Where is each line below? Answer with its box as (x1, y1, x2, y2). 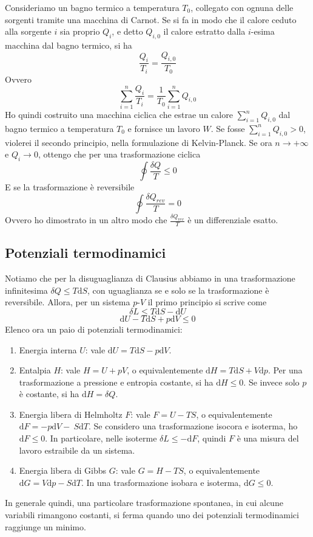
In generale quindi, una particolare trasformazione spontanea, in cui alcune (5, 496, 283, 509)
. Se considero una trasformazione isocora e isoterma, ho (88, 420, 298, 432)
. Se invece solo (243, 375, 300, 388)
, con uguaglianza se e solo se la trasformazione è (87, 283, 269, 296)
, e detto (112, 25, 143, 38)
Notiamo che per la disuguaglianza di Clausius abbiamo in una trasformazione (5, 272, 295, 285)
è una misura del (237, 432, 299, 445)
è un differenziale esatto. (187, 213, 278, 226)
